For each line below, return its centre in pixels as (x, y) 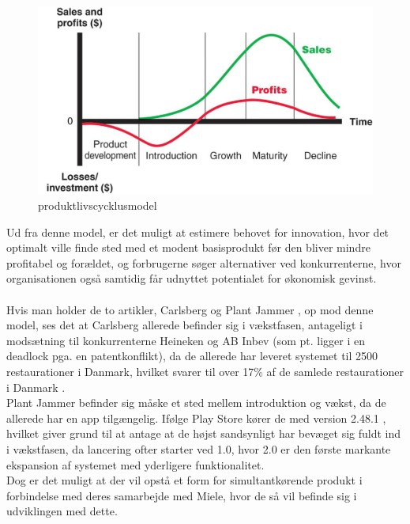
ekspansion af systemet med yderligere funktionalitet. (135, 464)
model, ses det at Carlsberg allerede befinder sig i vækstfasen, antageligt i (184, 325)
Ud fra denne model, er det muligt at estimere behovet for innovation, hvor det (198, 232)
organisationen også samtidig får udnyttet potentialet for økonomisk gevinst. (192, 278)
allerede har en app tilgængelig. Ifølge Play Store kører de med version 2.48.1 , (196, 418)
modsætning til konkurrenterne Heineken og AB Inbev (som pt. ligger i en (186, 340)
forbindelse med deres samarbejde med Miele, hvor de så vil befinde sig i (182, 495)
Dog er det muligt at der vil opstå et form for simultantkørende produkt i (184, 480)
